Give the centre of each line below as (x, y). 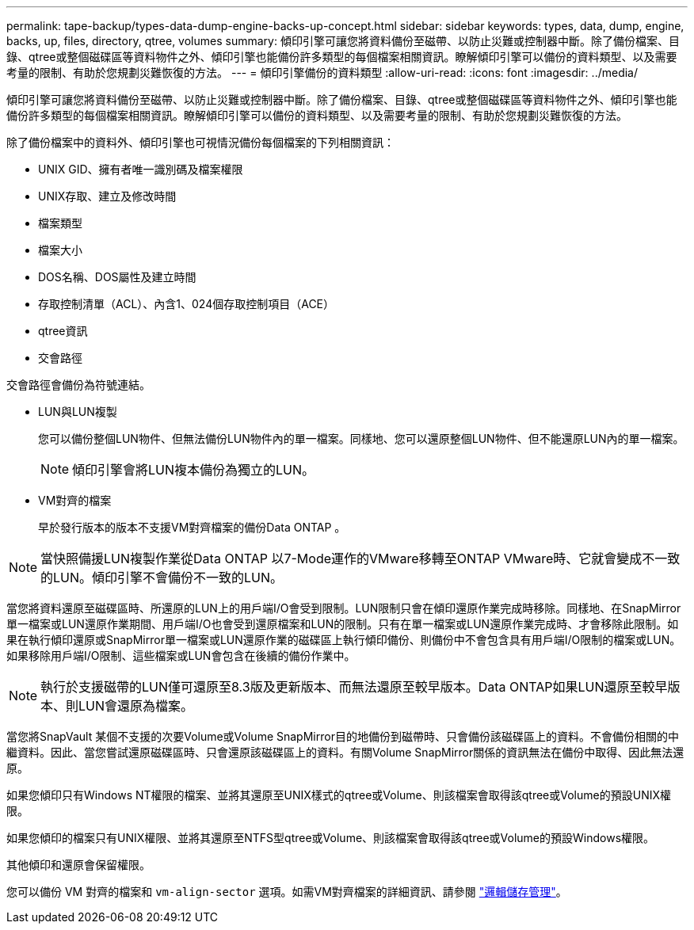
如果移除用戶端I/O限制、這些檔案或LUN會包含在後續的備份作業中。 (181, 656)
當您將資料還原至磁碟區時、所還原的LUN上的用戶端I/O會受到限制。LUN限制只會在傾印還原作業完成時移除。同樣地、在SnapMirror (344, 608)
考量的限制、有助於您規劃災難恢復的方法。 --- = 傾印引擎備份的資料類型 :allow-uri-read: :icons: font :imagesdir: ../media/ (322, 72)
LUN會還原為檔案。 (136, 706)
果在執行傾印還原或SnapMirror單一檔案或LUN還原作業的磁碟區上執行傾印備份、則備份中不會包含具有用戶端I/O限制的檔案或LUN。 (344, 640)
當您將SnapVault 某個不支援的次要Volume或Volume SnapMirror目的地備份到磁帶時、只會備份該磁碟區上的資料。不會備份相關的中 (343, 736)
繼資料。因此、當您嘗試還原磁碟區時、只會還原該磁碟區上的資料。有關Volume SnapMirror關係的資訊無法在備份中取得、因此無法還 (345, 752)
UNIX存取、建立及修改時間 (107, 196)
